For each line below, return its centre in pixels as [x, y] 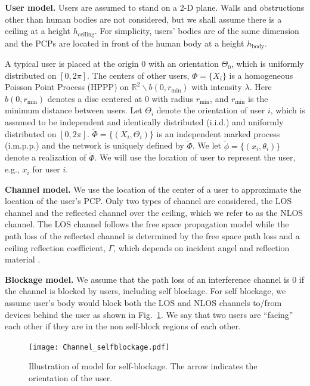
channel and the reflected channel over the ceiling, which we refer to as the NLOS [154, 212]
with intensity [217, 87]
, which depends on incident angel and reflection [201, 247]
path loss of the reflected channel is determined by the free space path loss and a [152, 236]
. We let [207, 145]
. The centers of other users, [138, 75]
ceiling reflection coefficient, [55, 247]
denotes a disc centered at [95, 98]
